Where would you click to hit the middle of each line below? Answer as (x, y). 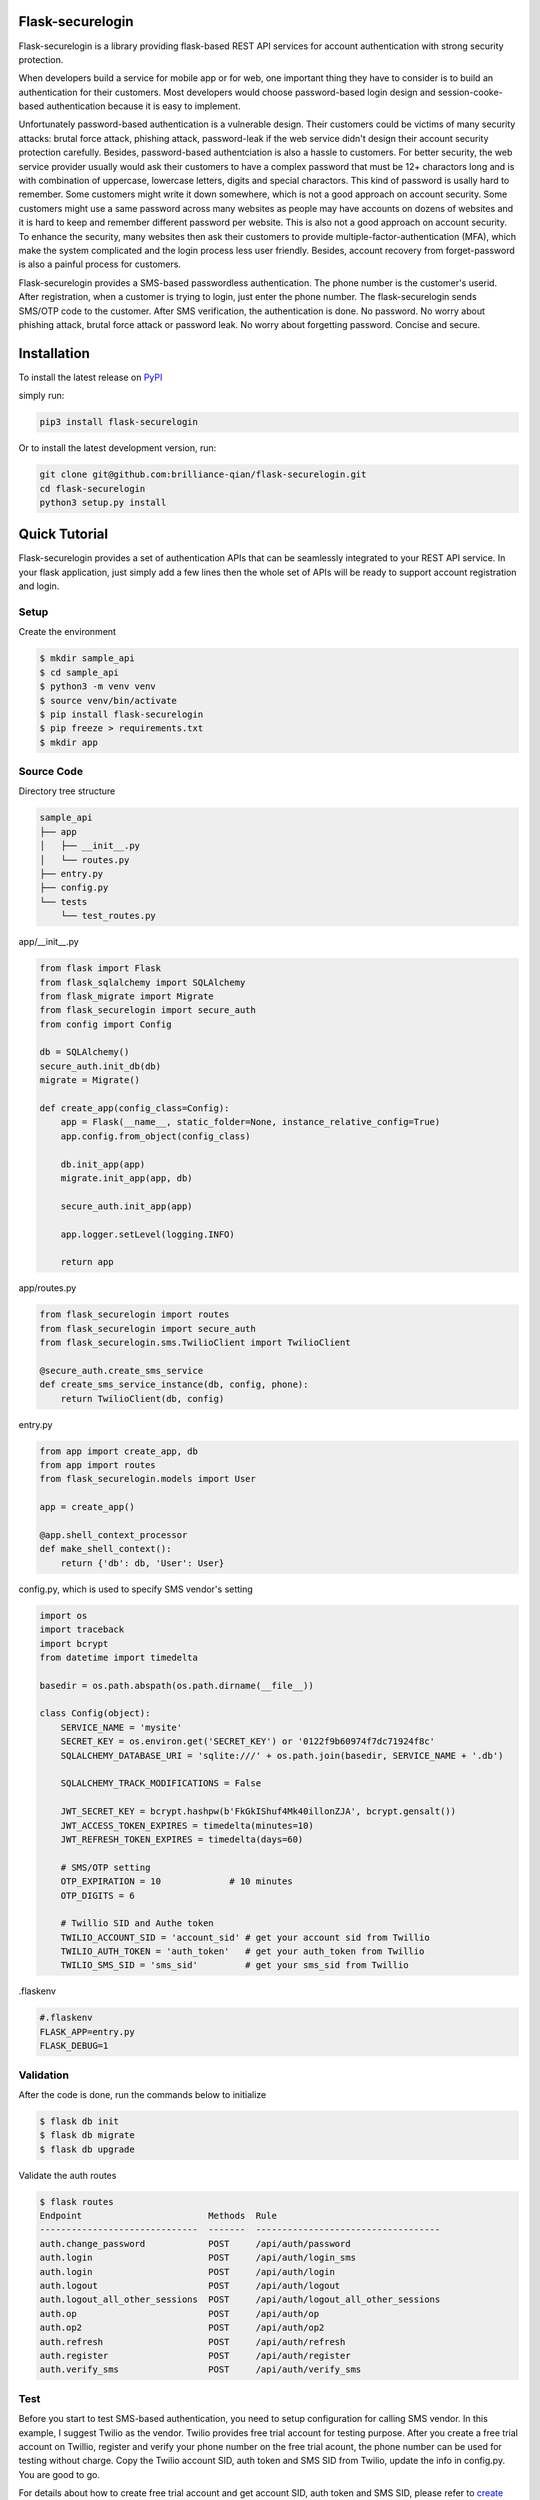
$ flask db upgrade (87, 2149)
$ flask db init (79, 2121)
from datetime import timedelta (119, 1657)
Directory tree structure (67, 791)
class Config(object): (95, 1713)
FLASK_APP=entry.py (87, 2031)
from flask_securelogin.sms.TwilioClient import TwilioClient (195, 1343)
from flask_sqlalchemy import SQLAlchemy (142, 982)
